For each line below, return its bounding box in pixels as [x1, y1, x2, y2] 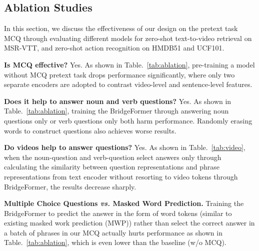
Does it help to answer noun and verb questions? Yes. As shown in [4, 95, 231, 106]
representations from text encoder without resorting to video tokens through [4, 171, 238, 181]
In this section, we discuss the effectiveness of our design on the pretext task [4, 23, 238, 33]
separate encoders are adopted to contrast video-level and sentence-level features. [4, 79, 252, 89]
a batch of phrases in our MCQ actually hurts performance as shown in [4, 227, 222, 237]
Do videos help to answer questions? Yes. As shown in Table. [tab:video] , [4, 142, 245, 152]
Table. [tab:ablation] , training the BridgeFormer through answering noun [4, 105, 229, 116]
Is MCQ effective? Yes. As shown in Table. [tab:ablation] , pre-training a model [4, 59, 255, 69]
